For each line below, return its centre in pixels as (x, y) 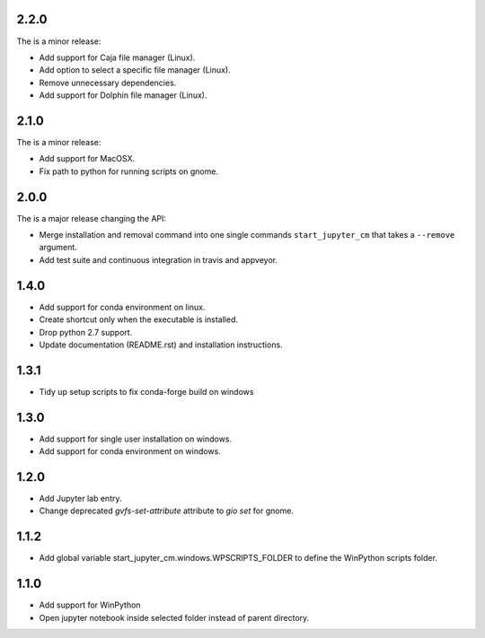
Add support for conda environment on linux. (122, 307)
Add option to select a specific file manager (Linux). (135, 70)
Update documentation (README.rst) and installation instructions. (161, 345)
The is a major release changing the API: (91, 218)
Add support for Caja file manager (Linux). (117, 57)
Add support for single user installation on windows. (136, 439)
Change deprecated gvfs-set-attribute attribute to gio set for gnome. (166, 511)
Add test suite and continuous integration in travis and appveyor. (159, 259)
